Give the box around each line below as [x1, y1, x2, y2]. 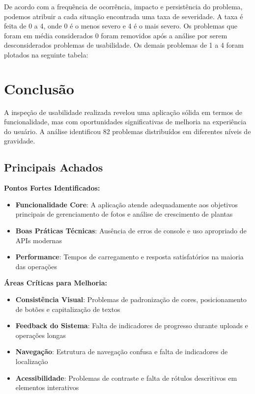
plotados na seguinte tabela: [4, 49, 88, 59]
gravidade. [4, 136, 35, 146]
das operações [15, 261, 57, 271]
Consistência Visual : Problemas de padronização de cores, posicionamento [15, 294, 247, 305]
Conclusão [4, 78, 74, 98]
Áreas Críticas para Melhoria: [4, 278, 107, 288]
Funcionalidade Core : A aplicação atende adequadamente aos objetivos [15, 199, 238, 209]
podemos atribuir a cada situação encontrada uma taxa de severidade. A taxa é [4, 11, 243, 21]
